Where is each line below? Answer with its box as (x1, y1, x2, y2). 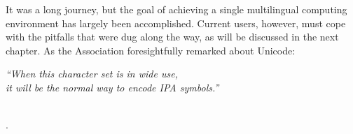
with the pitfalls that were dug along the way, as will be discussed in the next (6, 29, 339, 44)
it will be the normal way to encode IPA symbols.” (6, 80, 219, 94)
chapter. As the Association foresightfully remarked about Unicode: (6, 43, 296, 57)
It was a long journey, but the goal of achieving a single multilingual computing (6, 2, 347, 16)
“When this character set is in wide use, (6, 66, 178, 81)
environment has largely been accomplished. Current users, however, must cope (6, 15, 346, 30)
